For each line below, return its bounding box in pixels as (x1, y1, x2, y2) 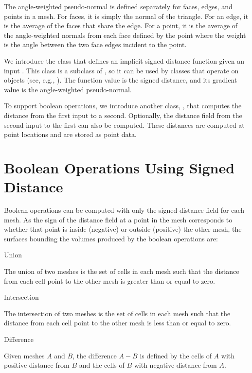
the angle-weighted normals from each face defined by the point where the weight (4, 30, 246, 40)
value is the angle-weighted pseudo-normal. (4, 84, 132, 94)
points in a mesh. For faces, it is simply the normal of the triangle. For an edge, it (4, 11, 249, 21)
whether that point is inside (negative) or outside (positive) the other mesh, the (4, 224, 242, 234)
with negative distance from (134, 360, 217, 370)
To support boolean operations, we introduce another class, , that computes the (4, 101, 242, 111)
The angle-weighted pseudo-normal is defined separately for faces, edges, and (4, 1, 233, 11)
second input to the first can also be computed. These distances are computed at (4, 119, 245, 130)
